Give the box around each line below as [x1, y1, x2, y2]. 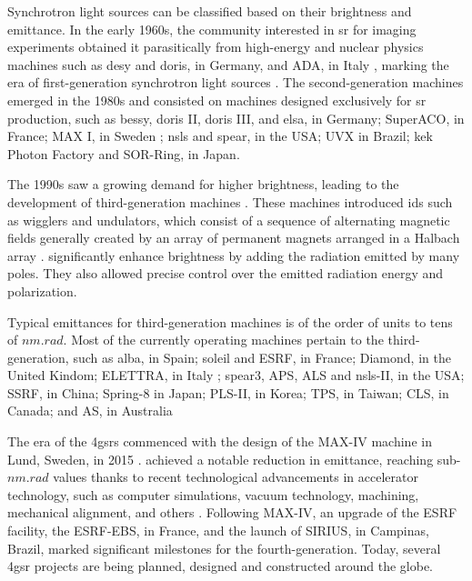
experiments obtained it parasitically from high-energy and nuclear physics [7, 37, 424, 56]
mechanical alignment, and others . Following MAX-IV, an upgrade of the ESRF [7, 503, 457, 522]
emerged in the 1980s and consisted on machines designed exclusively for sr [7, 90, 427, 109]
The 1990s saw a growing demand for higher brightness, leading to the [7, 175, 399, 194]
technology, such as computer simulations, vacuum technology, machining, [7, 485, 419, 504]
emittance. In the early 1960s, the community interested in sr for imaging [7, 19, 417, 38]
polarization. [7, 281, 77, 300]
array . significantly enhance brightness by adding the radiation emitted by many [7, 245, 460, 265]
